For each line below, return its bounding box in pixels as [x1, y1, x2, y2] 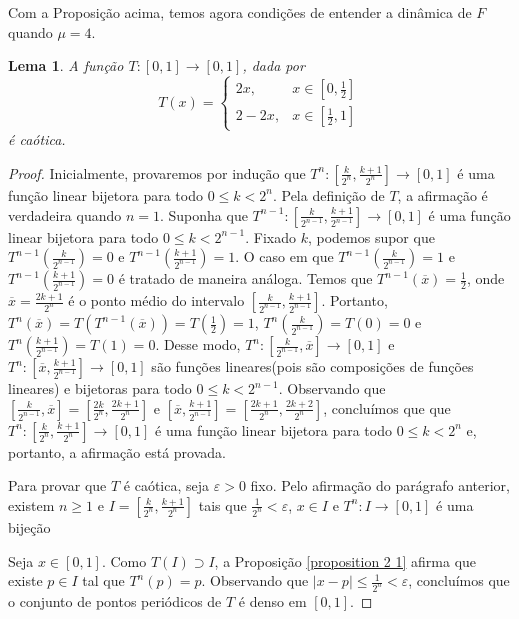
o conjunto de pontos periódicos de [8, 590, 222, 611]
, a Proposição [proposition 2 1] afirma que [214, 550, 477, 571]
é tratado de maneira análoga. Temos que [118, 268, 373, 289]
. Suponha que [160, 204, 248, 225]
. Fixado [245, 226, 296, 247]
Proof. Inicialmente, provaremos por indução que [8, 162, 306, 183]
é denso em [238, 590, 307, 611]
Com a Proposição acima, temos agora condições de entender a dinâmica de [8, 2, 472, 22]
